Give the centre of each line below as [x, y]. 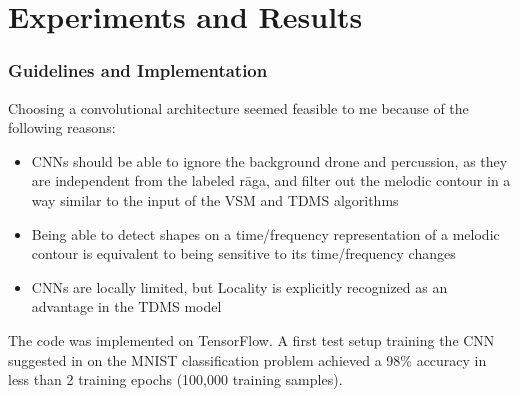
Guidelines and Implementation [138, 70]
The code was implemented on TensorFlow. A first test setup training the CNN [251, 339]
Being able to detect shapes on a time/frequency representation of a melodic [265, 233]
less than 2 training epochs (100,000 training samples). [175, 379]
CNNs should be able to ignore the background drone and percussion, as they [269, 160]
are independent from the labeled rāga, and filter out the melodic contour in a [271, 180]
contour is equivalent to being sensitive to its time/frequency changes [243, 253]
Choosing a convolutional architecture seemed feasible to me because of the [238, 107]
